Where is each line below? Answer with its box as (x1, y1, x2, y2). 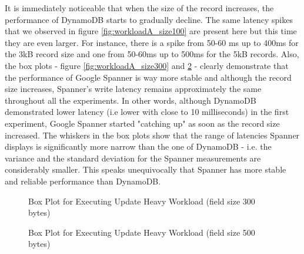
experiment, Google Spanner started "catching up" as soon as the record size (5, 117, 280, 129)
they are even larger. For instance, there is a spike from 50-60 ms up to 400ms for (5, 36, 299, 48)
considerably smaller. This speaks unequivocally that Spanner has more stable (5, 163, 286, 176)
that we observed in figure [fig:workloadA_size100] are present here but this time (5, 25, 297, 37)
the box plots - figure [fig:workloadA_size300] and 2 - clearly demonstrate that (5, 59, 289, 71)
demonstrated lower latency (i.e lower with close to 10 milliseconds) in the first (5, 105, 289, 118)
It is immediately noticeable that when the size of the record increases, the (5, 2, 274, 14)
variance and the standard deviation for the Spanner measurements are (5, 151, 261, 164)
